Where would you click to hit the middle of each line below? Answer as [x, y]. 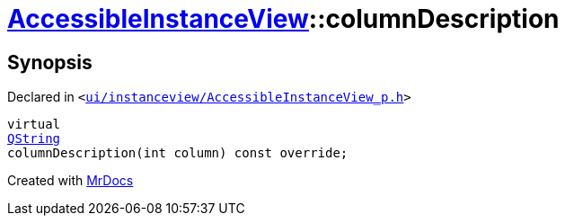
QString [34, 139]
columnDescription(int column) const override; [178, 153]
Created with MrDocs [71, 181]
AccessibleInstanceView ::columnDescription [283, 19]
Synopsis [50, 62]
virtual [34, 125]
